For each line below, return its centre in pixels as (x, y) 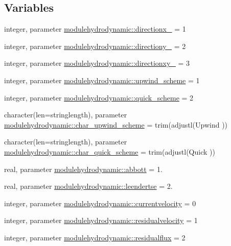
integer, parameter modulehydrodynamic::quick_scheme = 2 (99, 97)
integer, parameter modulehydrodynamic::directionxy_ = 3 (97, 63)
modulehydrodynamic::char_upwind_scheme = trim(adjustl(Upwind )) (116, 124)
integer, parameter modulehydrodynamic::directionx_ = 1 (95, 29)
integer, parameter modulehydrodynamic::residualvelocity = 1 (101, 220)
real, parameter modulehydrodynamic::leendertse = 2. (88, 186)
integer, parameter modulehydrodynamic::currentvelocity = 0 (100, 203)
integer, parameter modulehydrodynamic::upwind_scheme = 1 (102, 80)
